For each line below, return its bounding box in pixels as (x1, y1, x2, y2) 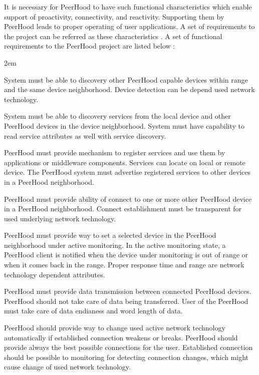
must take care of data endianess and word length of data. (4, 305, 183, 316)
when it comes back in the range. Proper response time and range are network (4, 259, 244, 270)
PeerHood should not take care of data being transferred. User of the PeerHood (4, 295, 248, 306)
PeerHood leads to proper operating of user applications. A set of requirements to (4, 21, 255, 32)
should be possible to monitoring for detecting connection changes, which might (4, 351, 249, 362)
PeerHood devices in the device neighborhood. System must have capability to (4, 120, 245, 131)
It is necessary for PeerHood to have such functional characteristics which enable (4, 2, 252, 12)
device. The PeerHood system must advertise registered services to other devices (4, 167, 251, 177)
